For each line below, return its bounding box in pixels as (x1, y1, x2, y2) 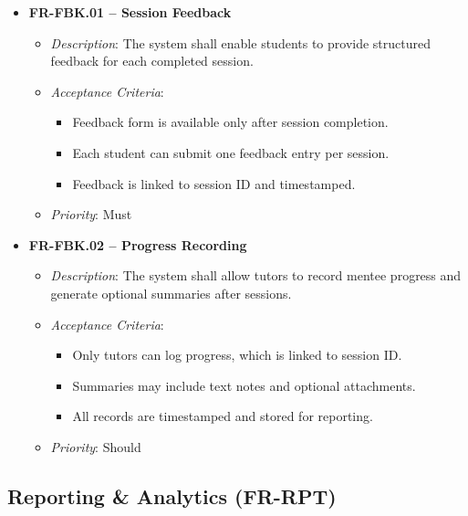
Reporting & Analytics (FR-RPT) (7, 481, 337, 510)
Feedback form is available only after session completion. (72, 112, 389, 132)
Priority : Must (50, 205, 132, 224)
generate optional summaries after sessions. (50, 283, 292, 302)
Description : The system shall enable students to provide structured (50, 33, 432, 52)
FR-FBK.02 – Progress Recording (28, 235, 247, 254)
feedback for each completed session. (50, 51, 254, 70)
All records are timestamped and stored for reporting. (72, 406, 373, 426)
